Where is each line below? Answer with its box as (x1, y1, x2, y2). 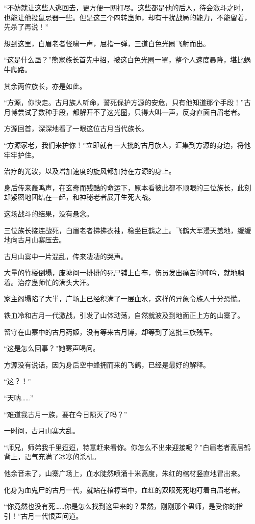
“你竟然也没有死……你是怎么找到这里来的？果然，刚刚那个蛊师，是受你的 (4, 501, 236, 511)
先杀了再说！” (4, 22, 49, 32)
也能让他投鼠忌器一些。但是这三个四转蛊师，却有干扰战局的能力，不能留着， (4, 12, 251, 22)
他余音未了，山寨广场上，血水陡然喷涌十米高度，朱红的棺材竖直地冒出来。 (4, 468, 244, 478)
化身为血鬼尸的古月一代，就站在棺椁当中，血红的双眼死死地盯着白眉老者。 (4, 484, 244, 495)
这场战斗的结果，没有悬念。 (4, 208, 93, 218)
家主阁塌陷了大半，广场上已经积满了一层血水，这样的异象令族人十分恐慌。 (4, 293, 244, 304)
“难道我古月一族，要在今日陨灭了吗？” (4, 409, 127, 419)
